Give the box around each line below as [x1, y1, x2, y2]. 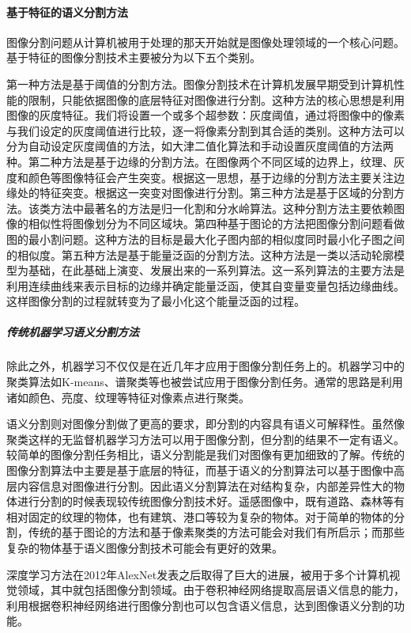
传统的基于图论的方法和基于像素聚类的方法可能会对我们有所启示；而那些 [28, 524, 405, 540]
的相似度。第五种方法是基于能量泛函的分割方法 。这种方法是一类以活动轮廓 [6, 246, 394, 263]
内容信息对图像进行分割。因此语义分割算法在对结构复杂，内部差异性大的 [17, 477, 394, 494]
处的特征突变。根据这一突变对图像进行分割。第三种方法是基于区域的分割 [17, 184, 394, 201]
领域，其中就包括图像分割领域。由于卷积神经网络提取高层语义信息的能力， [17, 582, 405, 598]
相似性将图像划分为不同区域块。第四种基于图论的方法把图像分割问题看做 [28, 215, 405, 232]
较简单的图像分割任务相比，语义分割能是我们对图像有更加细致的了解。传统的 [6, 446, 405, 463]
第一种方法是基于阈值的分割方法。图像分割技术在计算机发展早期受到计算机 [6, 75, 394, 92]
